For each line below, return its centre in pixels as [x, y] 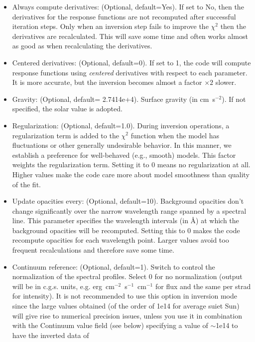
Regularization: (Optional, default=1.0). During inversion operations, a [121, 125]
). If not [234, 99]
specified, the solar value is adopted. [67, 109]
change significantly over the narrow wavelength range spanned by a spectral [129, 210]
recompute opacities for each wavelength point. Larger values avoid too [121, 240]
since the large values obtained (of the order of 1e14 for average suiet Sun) [126, 306]
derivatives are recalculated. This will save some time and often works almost [130, 36]
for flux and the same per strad [203, 286]
